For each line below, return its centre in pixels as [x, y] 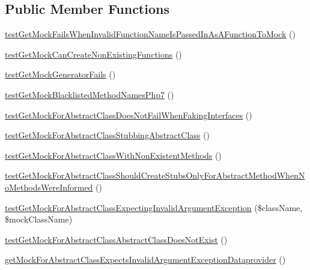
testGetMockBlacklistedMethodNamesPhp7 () [90, 94]
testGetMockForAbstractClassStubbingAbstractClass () [107, 135]
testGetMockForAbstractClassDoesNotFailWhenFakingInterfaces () [129, 115]
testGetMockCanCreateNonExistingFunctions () [93, 54]
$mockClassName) [39, 219]
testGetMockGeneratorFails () [60, 74]
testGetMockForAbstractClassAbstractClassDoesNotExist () [116, 239]
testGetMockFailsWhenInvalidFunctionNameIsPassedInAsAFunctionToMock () [150, 34]
